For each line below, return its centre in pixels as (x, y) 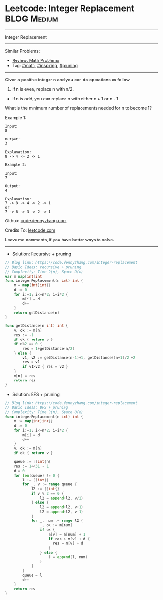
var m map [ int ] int (24, 276)
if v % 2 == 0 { (47, 494)
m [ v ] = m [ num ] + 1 (67, 535)
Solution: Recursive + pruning (42, 254)
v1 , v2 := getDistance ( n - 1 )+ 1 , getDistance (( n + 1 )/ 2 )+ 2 (79, 358)
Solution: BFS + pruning (36, 394)
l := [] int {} (36, 480)
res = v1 (31, 362)
